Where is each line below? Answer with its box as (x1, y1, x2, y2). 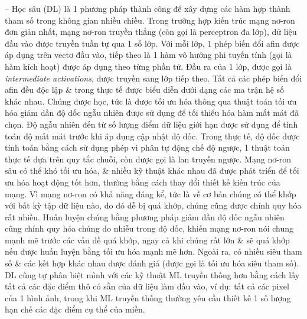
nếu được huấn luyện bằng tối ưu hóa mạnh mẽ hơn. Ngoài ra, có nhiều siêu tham (5, 245, 302, 258)
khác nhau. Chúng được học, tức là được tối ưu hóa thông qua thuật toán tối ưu (5, 95, 297, 107)
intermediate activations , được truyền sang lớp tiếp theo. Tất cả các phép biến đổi (5, 71, 302, 84)
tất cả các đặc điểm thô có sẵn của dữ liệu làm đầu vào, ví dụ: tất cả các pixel (5, 280, 289, 292)
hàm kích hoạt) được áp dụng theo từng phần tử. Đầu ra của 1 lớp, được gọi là (5, 60, 292, 72)
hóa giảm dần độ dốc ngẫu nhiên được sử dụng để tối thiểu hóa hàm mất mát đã (5, 106, 299, 119)
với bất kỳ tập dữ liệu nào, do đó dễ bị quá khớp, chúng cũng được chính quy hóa (5, 199, 302, 211)
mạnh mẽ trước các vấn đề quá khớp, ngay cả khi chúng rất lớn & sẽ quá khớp (5, 233, 290, 246)
